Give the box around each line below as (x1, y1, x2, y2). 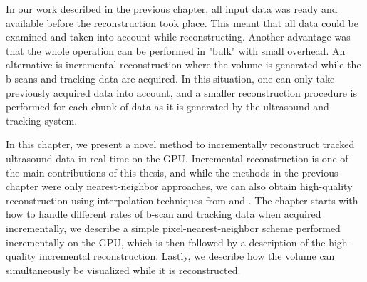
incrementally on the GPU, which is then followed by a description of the (6, 234, 326, 249)
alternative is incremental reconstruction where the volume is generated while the (6, 57, 361, 72)
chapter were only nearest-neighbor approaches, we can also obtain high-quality (6, 179, 353, 194)
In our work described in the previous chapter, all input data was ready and (6, 1, 338, 16)
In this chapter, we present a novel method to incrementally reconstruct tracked (6, 137, 355, 152)
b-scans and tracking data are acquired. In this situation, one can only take (6, 70, 335, 85)
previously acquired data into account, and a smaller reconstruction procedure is (6, 85, 357, 100)
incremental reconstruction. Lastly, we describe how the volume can (39, 249, 335, 263)
